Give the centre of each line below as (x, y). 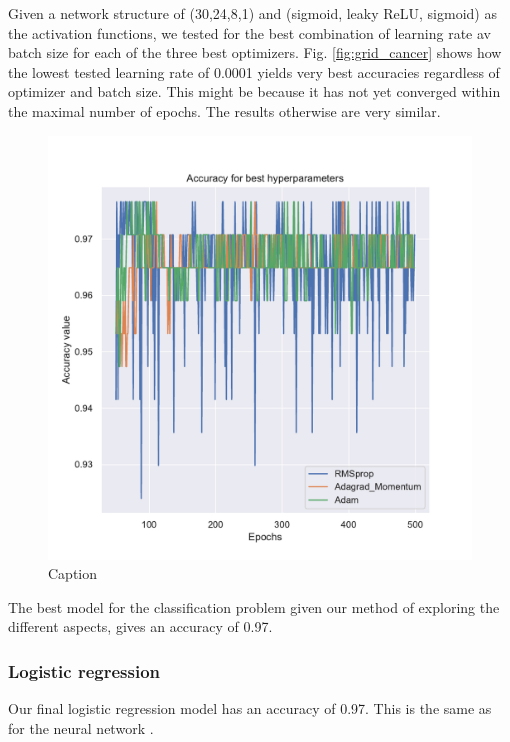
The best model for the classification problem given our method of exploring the (254, 606)
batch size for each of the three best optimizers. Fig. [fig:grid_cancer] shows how (255, 52)
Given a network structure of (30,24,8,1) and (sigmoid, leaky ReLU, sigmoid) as (252, 13)
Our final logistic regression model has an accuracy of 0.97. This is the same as (250, 708)
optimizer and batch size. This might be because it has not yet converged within (254, 91)
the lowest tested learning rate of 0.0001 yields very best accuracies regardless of (254, 71)
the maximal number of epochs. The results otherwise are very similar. (224, 110)
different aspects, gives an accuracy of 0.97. (140, 626)
